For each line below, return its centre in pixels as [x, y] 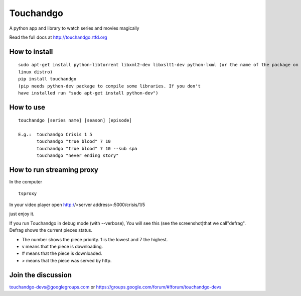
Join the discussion [41, 275]
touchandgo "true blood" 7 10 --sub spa [87, 149]
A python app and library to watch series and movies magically [74, 28]
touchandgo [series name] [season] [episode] [75, 120]
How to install [31, 52]
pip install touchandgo [47, 79]
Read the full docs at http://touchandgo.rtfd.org [58, 37]
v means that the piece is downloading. [62, 246]
